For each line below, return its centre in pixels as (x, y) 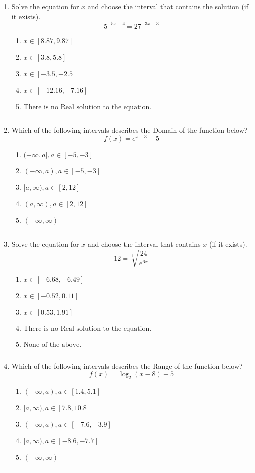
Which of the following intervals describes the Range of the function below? (127, 366)
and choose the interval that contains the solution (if (168, 6)
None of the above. (53, 345)
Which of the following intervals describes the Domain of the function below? (129, 129)
